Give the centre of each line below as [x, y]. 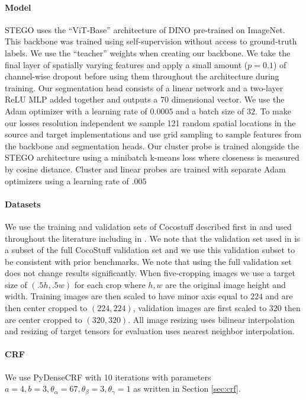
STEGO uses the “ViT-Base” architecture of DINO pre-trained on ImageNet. [145, 29]
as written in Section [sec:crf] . [187, 388]
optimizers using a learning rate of [67, 180]
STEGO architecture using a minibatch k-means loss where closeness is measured [152, 157]
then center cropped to [46, 308]
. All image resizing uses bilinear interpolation [211, 319]
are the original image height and [226, 284]
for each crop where [110, 284]
